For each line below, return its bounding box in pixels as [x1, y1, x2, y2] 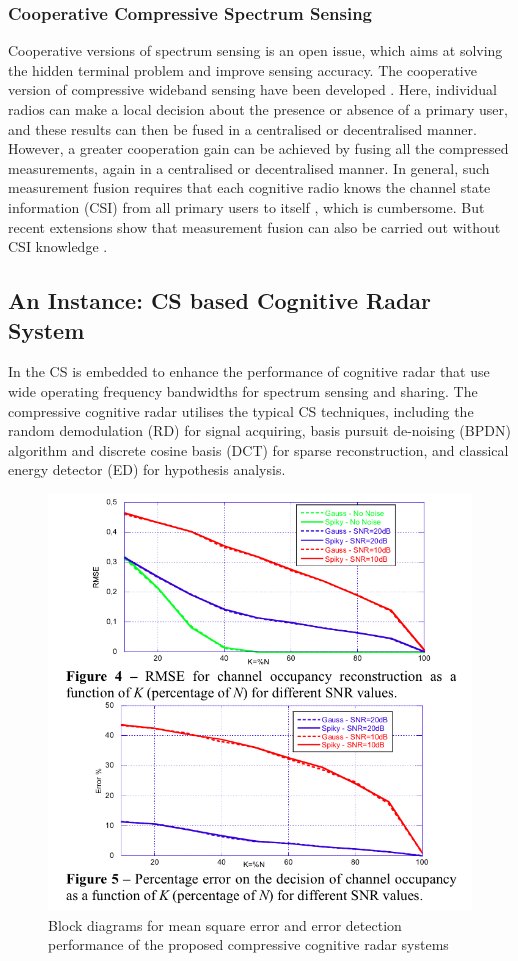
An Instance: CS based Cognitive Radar [8, 285, 432, 316]
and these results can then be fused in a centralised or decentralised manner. [8, 118, 477, 139]
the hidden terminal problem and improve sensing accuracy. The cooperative [8, 59, 477, 80]
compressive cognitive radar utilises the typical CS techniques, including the [8, 400, 474, 421]
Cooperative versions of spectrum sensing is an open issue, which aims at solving [8, 40, 503, 61]
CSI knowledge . [8, 236, 108, 257]
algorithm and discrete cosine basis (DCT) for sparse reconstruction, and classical [8, 439, 509, 460]
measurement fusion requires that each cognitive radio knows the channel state [8, 177, 491, 198]
